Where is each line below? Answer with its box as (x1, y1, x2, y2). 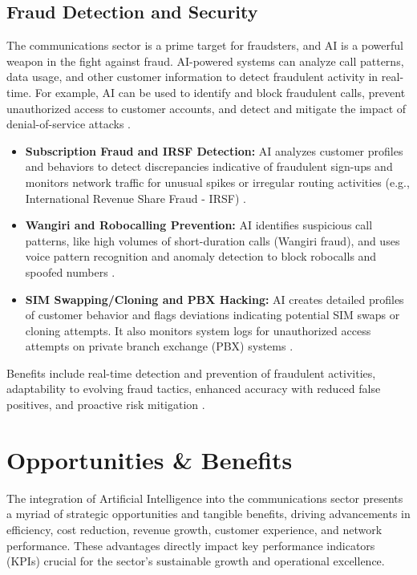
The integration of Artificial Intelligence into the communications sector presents (6, 489, 403, 506)
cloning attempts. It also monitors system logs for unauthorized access (25, 322, 371, 338)
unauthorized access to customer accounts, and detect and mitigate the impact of (6, 99, 407, 116)
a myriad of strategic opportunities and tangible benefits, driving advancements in (6, 505, 411, 522)
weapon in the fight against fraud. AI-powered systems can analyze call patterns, (6, 52, 404, 69)
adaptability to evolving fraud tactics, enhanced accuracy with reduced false (6, 380, 381, 397)
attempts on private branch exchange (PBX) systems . (25, 338, 294, 354)
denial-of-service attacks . (6, 115, 131, 132)
